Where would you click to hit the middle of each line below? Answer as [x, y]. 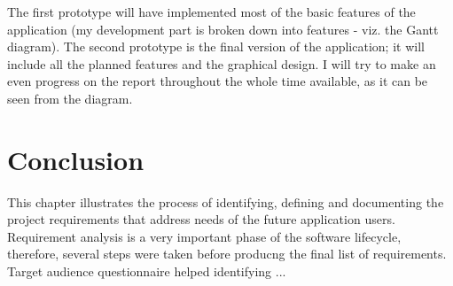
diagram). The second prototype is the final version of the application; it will [216, 46]
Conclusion [76, 159]
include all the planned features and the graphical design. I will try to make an [222, 63]
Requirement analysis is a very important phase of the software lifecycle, [204, 236]
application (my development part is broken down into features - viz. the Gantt [223, 29]
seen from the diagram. [70, 98]
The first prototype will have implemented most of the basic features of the [211, 12]
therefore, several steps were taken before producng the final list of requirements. [227, 254]
